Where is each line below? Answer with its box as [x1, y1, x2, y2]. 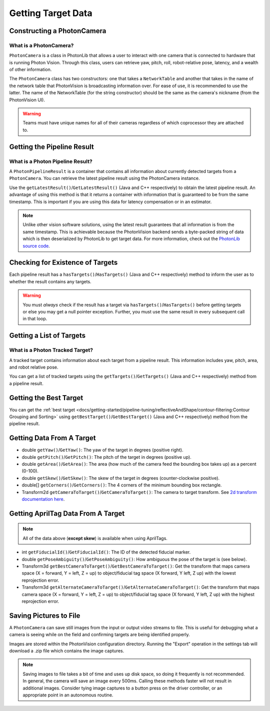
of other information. [9, 67, 52, 73]
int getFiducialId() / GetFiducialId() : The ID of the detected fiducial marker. [21, 549, 191, 555]
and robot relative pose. [9, 364, 58, 370]
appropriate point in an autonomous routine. [22, 692, 113, 698]
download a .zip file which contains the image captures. [9, 648, 124, 654]
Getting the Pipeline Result [9, 142, 94, 151]
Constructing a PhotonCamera [9, 27, 106, 35]
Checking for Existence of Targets [9, 258, 118, 267]
